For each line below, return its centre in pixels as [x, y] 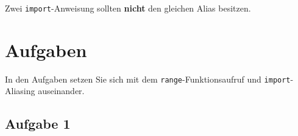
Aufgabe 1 [38, 124]
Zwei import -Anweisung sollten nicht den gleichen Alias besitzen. [128, 8]
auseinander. [61, 91]
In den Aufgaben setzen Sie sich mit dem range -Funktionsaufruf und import [148, 79]
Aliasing [20, 91]
